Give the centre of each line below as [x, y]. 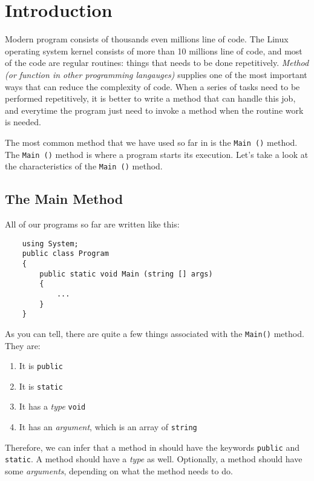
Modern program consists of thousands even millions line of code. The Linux [147, 39]
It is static [41, 386]
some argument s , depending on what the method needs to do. [119, 471]
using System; [50, 244]
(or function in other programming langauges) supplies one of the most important [156, 74]
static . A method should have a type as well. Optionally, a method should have [154, 459]
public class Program [65, 254]
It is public [41, 366]
